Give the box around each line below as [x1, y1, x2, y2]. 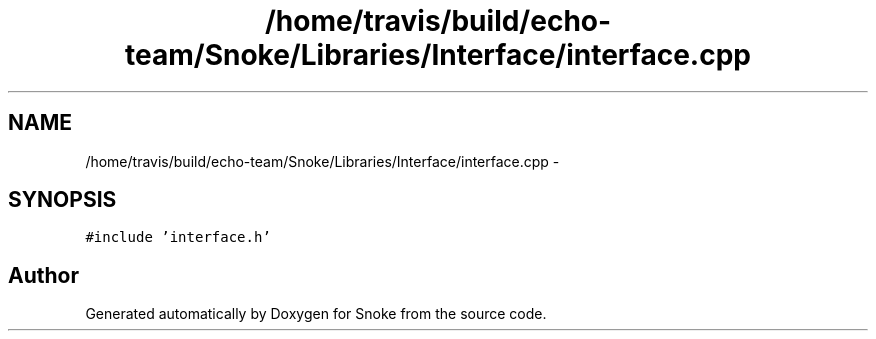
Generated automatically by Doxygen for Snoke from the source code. [85, 305, 547, 323]
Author [8, 262, 79, 288]
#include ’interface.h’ [85, 229, 271, 246]
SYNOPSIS [8, 187, 117, 213]
